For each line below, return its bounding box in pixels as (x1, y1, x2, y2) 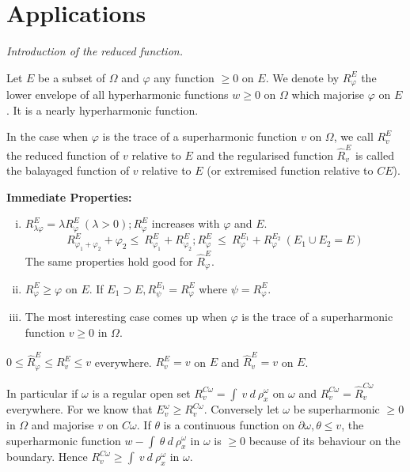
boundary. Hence (6, 448, 88, 465)
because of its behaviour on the (249, 432, 401, 448)
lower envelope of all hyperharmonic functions (6, 86, 229, 103)
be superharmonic (293, 401, 380, 417)
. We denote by (265, 69, 340, 85)
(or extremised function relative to (207, 162, 374, 179)
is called (355, 146, 394, 163)
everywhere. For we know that (6, 401, 153, 417)
